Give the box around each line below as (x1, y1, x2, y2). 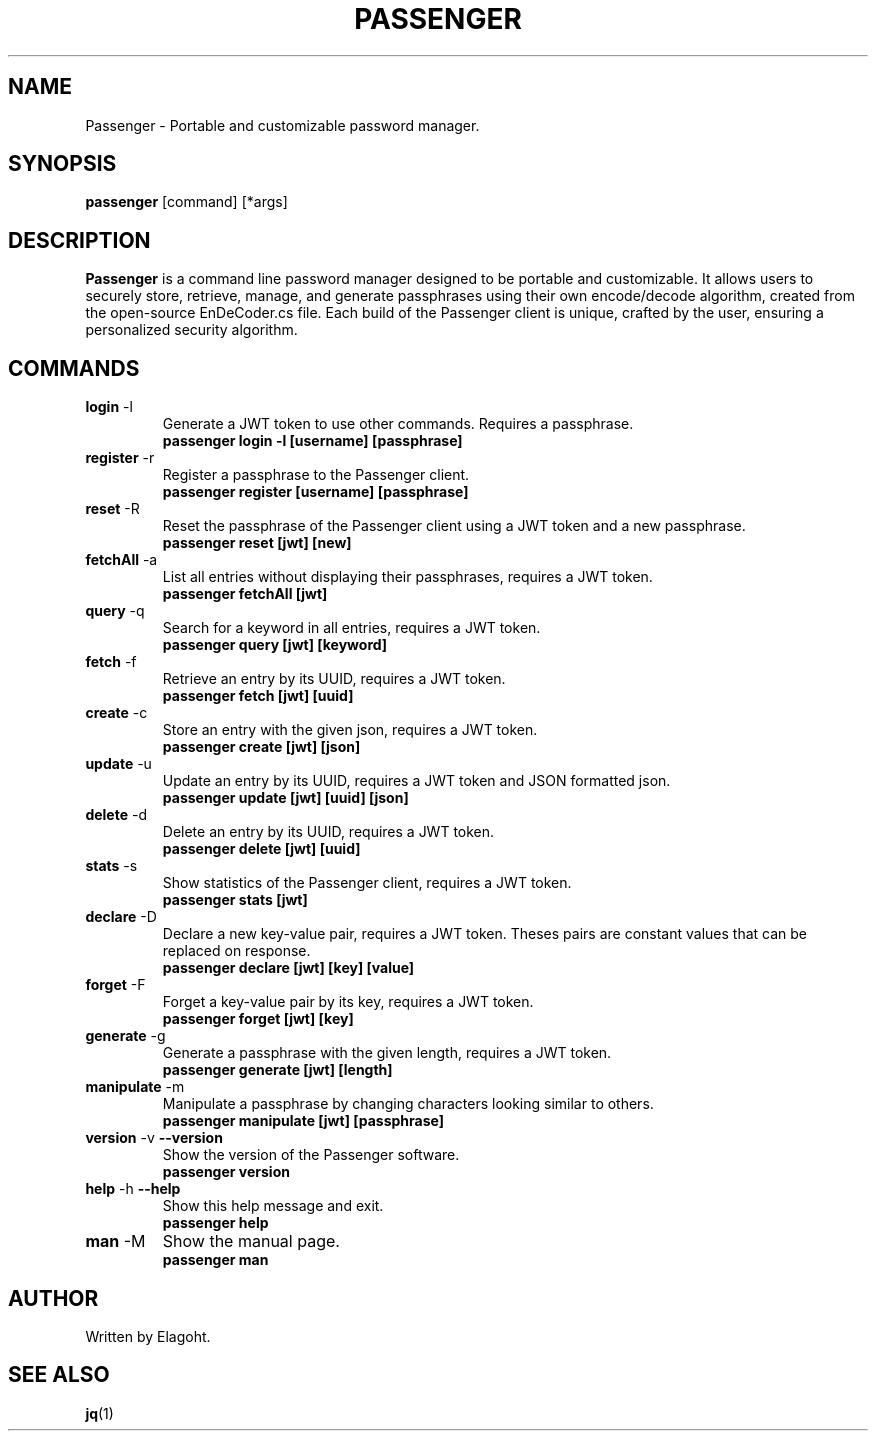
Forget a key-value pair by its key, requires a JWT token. (162, 993, 534, 1011)
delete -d (85, 806, 147, 824)
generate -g (85, 1027, 166, 1045)
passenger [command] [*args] (85, 193, 288, 211)
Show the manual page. (162, 1231, 340, 1252)
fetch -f (85, 653, 137, 671)
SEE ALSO (8, 1362, 110, 1388)
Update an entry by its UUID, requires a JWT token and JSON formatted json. (162, 772, 671, 790)
